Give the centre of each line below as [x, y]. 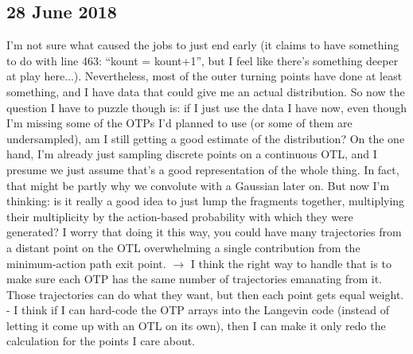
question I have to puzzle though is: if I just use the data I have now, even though [207, 107]
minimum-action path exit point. [86, 263]
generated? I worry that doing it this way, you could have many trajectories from [204, 232]
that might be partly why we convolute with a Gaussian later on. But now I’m [198, 185]
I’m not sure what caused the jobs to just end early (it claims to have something [203, 45]
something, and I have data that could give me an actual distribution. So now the [206, 91]
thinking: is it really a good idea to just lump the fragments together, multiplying [206, 201]
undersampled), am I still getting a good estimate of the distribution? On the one [206, 138]
